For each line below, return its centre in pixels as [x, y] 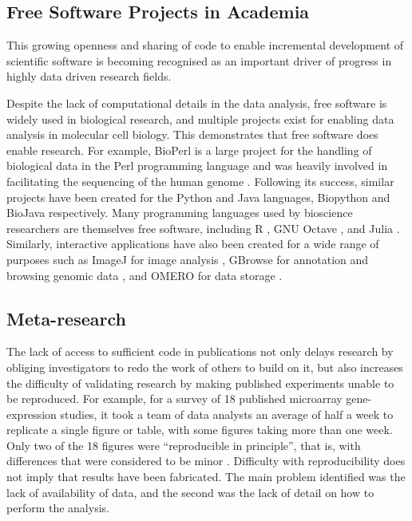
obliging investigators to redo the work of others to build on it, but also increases [205, 367]
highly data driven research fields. [89, 76]
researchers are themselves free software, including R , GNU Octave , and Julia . [203, 228]
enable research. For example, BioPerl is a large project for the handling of [189, 150]
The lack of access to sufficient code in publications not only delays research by [200, 351]
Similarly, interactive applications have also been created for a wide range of [193, 244]
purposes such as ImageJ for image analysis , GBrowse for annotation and [188, 259]
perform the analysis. [58, 508]
